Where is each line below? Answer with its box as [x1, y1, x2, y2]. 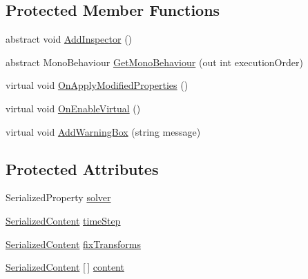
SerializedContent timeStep [6, 213, 121, 227]
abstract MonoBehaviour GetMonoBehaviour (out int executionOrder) [6, 54, 303, 69]
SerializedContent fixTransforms [6, 236, 141, 251]
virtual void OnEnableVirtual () [6, 101, 141, 115]
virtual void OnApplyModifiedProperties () [6, 78, 189, 92]
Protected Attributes [6, 158, 159, 179]
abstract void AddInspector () [6, 32, 133, 46]
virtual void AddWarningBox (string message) [6, 124, 201, 138]
